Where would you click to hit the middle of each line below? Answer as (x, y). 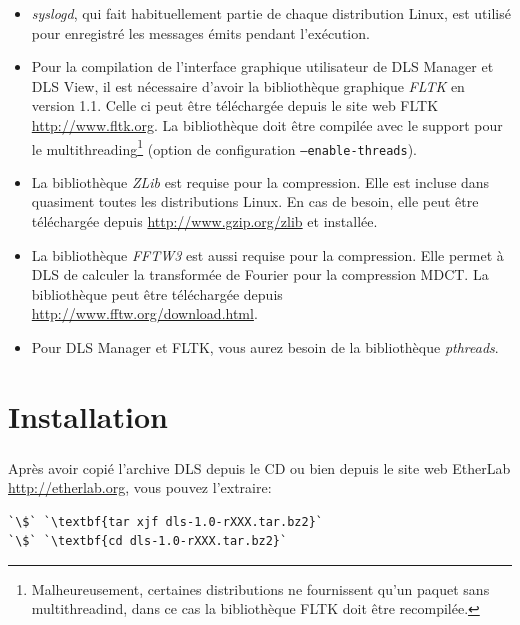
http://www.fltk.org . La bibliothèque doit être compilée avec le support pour (267, 124)
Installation (88, 415)
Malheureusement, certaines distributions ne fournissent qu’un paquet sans (260, 588)
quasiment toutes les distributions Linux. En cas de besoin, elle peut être (255, 201)
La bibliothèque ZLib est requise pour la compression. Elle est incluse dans (260, 181)
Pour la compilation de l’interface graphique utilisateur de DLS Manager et (262, 66)
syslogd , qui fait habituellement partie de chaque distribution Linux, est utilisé (271, 13)
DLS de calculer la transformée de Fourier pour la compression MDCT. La (260, 274)
